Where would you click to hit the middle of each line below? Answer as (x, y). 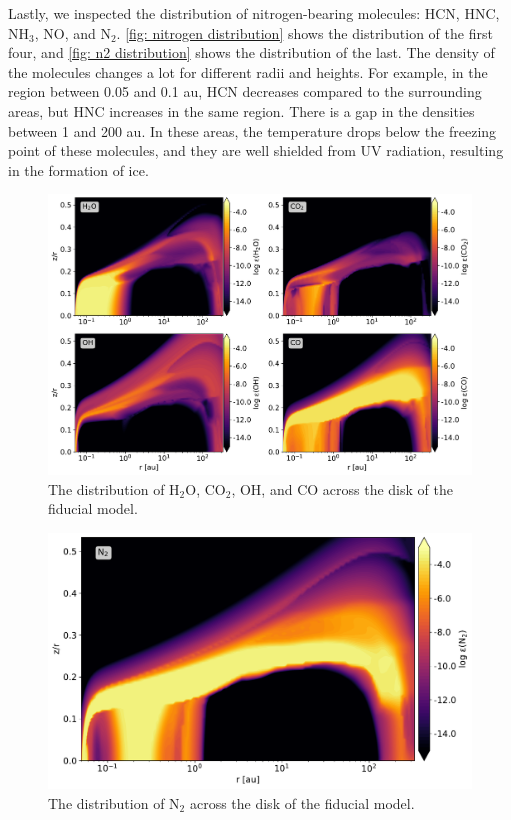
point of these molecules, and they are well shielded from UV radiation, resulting (256, 150)
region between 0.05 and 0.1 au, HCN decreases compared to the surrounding (245, 91)
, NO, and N (72, 32)
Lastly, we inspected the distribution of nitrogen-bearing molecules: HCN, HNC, (254, 13)
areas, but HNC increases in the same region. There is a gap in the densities (241, 110)
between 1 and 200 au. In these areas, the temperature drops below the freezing (252, 130)
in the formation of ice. (78, 169)
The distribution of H (114, 488)
